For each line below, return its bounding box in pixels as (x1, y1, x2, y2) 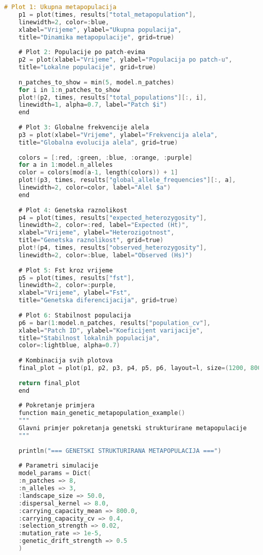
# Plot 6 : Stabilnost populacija (18, 311, 131, 319)
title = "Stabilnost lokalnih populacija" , (18, 334, 160, 342)
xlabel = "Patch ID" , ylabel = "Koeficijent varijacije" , (18, 327, 203, 334)
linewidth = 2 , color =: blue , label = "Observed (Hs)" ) (18, 251, 193, 259)
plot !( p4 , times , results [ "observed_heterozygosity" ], (18, 244, 207, 251)
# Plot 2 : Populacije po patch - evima (18, 49, 146, 56)
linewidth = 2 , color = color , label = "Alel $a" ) (18, 184, 171, 191)
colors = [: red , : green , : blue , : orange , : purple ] (18, 154, 193, 161)
